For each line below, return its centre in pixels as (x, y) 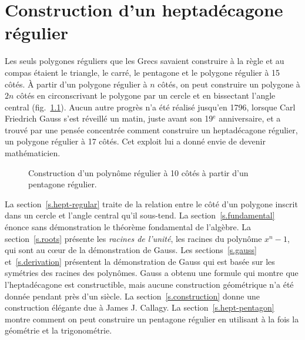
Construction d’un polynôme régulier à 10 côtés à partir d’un (138, 172)
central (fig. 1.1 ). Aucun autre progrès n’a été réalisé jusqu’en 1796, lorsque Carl (150, 107)
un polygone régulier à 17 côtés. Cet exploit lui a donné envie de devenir (135, 141)
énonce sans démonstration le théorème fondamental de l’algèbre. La (128, 227)
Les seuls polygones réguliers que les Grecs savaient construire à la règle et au (145, 61)
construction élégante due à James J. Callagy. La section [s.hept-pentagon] (140, 307)
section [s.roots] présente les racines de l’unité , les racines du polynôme (133, 238)
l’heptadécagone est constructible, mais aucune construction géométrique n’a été (149, 284)
